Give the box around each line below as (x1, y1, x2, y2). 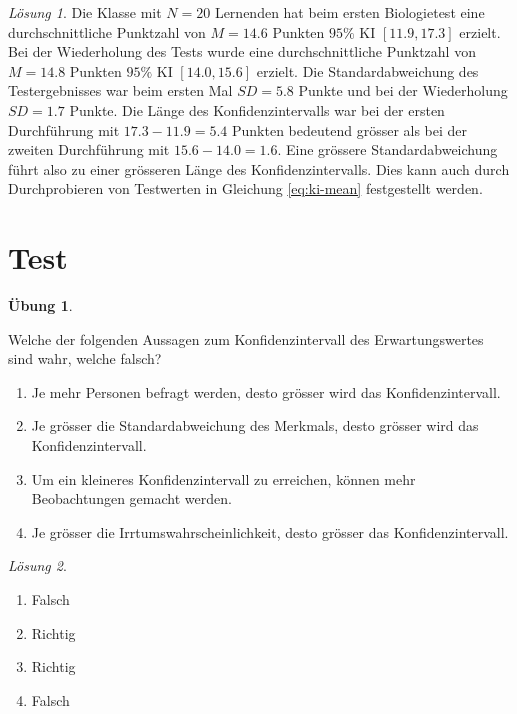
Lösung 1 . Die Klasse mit (8, 2, 162, 22)
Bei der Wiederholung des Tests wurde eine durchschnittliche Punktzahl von (8, 41, 476, 62)
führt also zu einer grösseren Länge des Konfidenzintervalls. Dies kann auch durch (8, 158, 510, 179)
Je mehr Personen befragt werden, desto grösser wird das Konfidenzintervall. (31, 381, 501, 402)
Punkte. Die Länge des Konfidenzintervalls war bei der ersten (69, 99, 445, 120)
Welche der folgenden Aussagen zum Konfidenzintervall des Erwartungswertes (8, 328, 484, 349)
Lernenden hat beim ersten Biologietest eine (214, 2, 485, 22)
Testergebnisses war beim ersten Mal (8, 80, 233, 101)
